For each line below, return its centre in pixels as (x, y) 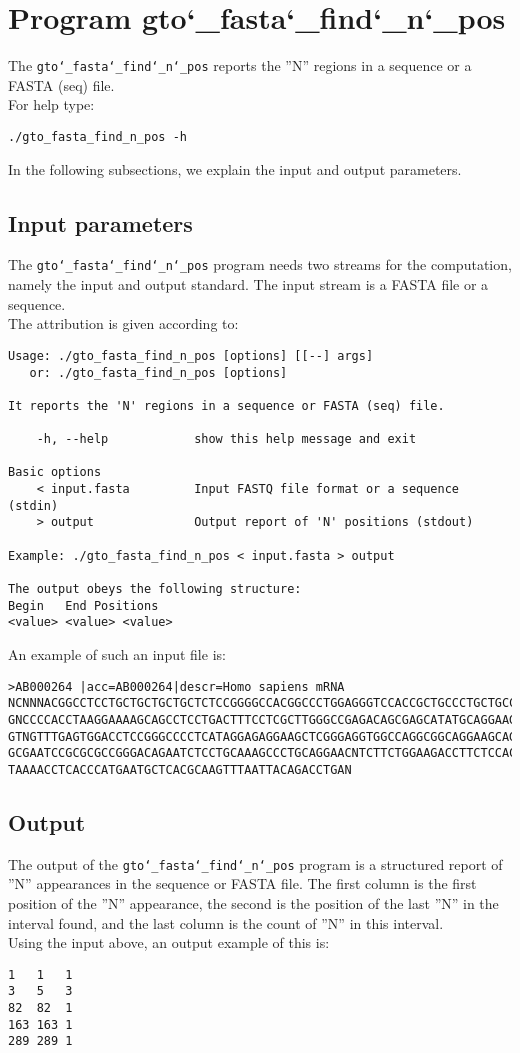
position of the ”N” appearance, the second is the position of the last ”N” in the (253, 903)
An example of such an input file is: (117, 654)
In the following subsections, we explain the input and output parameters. (235, 168)
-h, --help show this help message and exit (226, 439)
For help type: (51, 104)
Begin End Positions (83, 605)
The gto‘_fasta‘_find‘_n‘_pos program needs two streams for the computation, (260, 264)
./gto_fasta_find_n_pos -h (97, 136)
